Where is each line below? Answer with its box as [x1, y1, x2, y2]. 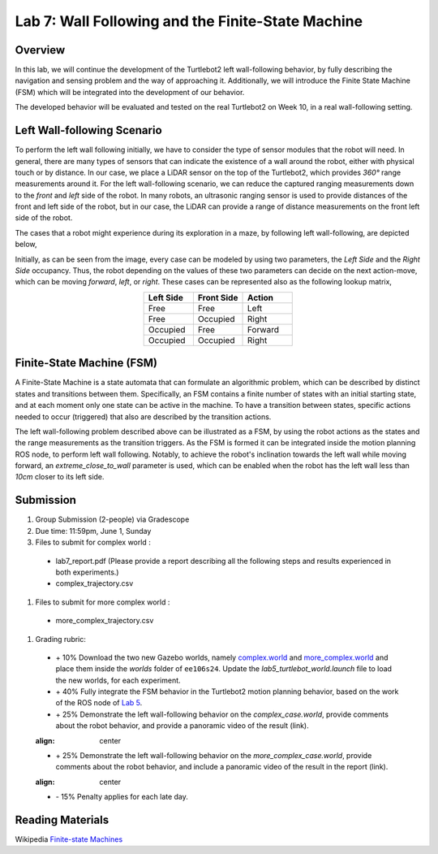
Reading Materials [15, 813, 109, 826]
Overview [15, 43, 66, 57]
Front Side [197, 292, 238, 303]
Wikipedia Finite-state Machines [15, 834, 123, 844]
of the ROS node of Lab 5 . [55, 698, 143, 708]
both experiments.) [55, 567, 119, 577]
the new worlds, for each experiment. [55, 675, 182, 685]
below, [15, 240, 37, 249]
